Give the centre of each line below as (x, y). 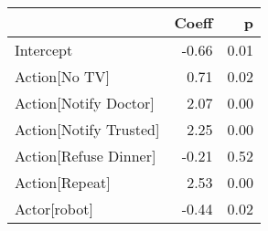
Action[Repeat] (63, 182)
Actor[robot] (54, 209)
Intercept (44, 50)
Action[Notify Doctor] (85, 103)
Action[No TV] (63, 76)
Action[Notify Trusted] (87, 129)
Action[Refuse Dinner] (86, 156)
